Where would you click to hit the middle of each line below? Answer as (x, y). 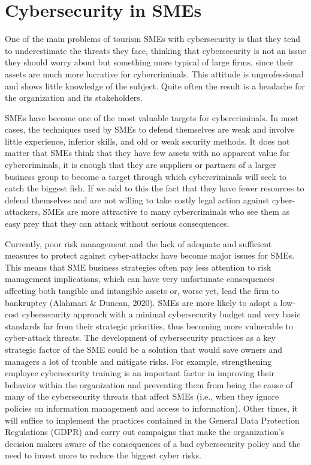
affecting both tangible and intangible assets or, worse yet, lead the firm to (142, 290)
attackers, (22, 211)
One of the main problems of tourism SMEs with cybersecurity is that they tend (153, 39)
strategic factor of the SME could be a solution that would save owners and (144, 349)
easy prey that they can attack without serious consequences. (117, 223)
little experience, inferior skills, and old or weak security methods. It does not (147, 141)
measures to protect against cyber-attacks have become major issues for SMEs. (150, 255)
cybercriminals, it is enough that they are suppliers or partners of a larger (141, 165)
